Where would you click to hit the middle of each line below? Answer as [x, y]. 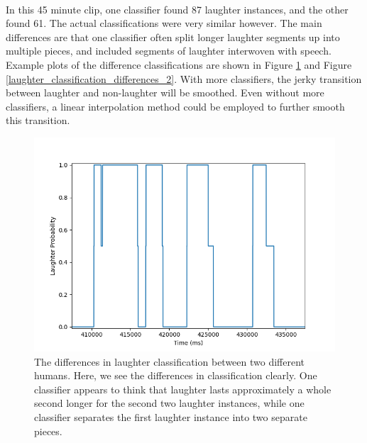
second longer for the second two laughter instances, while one [169, 403]
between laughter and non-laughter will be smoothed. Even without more [165, 92]
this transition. [38, 120]
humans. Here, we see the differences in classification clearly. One [176, 375]
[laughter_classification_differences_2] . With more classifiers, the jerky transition [184, 78]
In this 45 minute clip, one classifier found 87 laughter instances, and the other [177, 9]
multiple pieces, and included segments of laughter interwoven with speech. [169, 51]
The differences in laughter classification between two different [170, 361]
